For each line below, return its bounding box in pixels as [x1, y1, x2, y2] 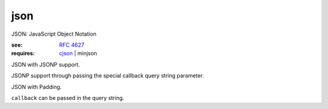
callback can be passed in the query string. [11, 94, 125, 101]
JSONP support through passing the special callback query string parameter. [11, 72, 204, 79]
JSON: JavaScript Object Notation [11, 30, 97, 38]
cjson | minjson [59, 50, 97, 57]
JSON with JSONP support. [11, 61, 80, 68]
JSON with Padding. [11, 83, 62, 90]
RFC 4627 [59, 41, 84, 48]
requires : [11, 50, 35, 57]
